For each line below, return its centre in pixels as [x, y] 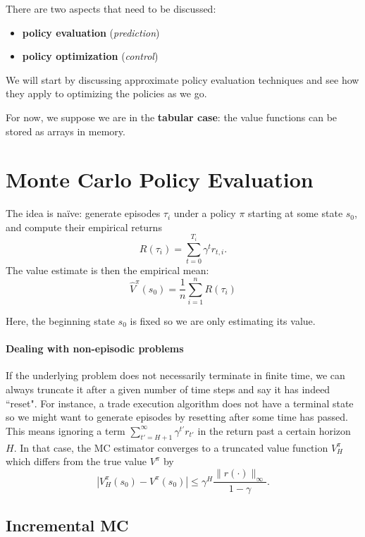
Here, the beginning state [60, 320]
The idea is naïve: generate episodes [83, 213]
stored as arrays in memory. [66, 131]
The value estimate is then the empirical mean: [107, 270]
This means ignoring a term [66, 430]
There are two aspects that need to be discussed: [111, 8]
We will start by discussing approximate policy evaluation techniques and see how [182, 79]
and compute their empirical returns [84, 227]
